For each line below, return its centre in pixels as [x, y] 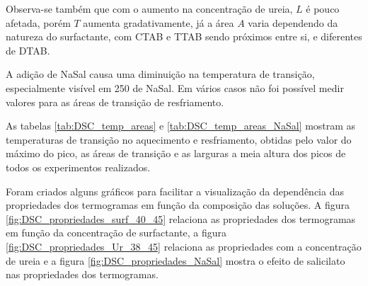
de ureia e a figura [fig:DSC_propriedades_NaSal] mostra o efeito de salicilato [176, 260]
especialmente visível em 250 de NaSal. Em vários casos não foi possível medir [175, 87]
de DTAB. [28, 50]
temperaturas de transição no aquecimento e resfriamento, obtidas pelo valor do [179, 139]
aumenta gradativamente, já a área [159, 22]
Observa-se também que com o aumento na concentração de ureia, [149, 8]
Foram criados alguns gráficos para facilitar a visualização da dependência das [175, 191]
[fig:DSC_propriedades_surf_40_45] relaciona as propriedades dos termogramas [181, 218]
